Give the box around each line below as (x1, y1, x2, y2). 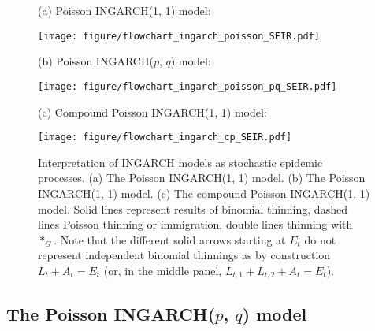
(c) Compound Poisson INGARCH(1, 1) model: (38, 103, 267, 120)
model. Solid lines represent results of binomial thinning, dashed (38, 200, 347, 217)
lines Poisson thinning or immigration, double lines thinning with (38, 216, 353, 232)
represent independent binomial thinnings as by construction (38, 247, 331, 263)
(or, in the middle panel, (103, 262, 222, 278)
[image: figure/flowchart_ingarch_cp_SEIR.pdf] (38, 132, 292, 143)
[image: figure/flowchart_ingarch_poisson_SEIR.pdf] (38, 30, 320, 42)
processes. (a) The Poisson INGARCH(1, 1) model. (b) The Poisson (38, 169, 366, 186)
